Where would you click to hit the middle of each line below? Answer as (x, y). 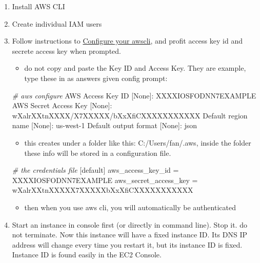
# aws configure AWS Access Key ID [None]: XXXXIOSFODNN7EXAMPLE (134, 95)
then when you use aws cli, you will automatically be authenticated (130, 207)
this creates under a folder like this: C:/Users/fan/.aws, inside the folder (138, 142)
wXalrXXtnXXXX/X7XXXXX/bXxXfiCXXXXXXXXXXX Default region (130, 115)
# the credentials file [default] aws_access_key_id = (95, 170)
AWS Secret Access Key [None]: (62, 105)
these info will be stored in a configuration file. (98, 153)
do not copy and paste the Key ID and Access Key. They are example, (135, 68)
